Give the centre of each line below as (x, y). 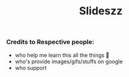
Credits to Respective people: (50, 42)
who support (31, 67)
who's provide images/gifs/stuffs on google (69, 61)
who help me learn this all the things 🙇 (62, 55)
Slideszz (101, 11)
